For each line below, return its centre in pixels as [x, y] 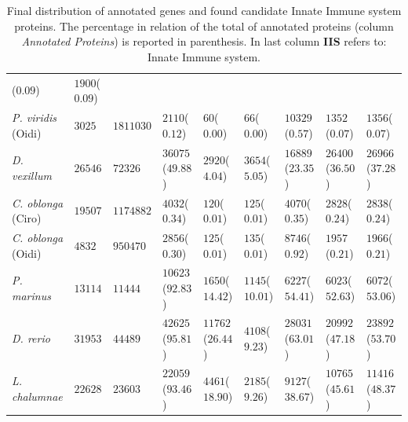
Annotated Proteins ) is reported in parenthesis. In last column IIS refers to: [204, 41]
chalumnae [37, 396]
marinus [31, 295]
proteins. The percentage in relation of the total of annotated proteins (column [204, 26]
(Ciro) [27, 218]
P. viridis [34, 117]
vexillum [32, 175]
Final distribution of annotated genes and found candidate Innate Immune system [204, 10]
